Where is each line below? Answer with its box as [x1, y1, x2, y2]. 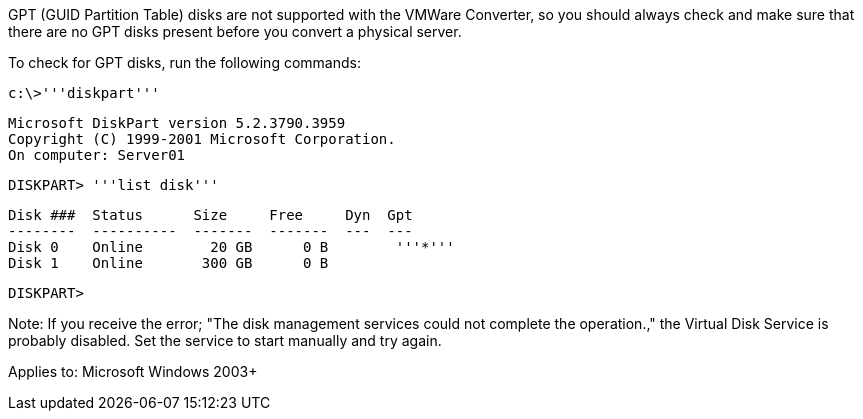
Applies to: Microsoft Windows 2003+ [8, 363, 258, 380]
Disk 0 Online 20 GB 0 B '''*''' [8, 239, 455, 255]
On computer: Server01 [8, 147, 186, 163]
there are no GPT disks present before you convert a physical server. [8, 23, 462, 40]
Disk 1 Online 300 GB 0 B [8, 255, 329, 271]
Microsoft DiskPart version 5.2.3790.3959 [8, 115, 346, 131]
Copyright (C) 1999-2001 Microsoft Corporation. [8, 131, 396, 147]
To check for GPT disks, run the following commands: [8, 54, 361, 71]
